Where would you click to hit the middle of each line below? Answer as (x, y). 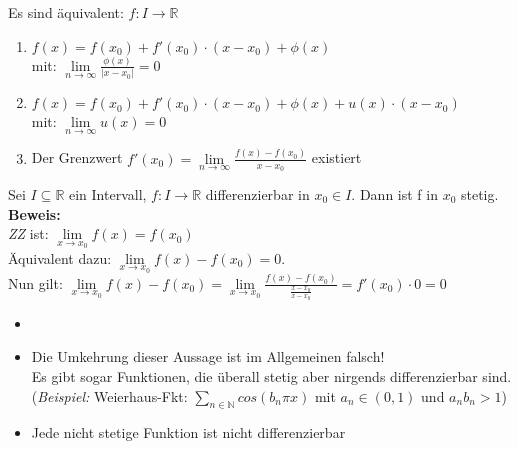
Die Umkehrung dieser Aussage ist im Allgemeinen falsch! (208, 356)
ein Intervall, (108, 193)
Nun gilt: (35, 282)
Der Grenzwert (77, 157)
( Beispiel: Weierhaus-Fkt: (109, 395)
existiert (336, 157)
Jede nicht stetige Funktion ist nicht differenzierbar (188, 432)
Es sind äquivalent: (66, 12)
